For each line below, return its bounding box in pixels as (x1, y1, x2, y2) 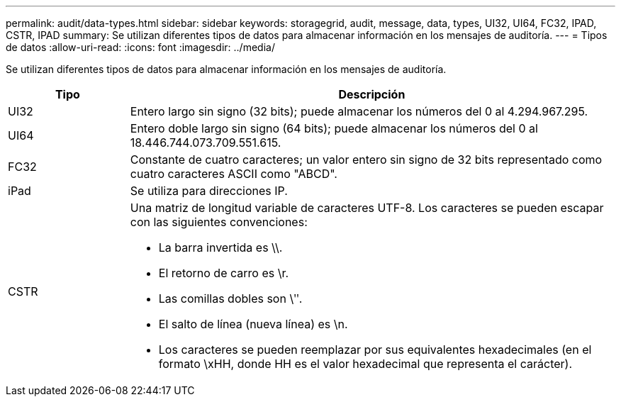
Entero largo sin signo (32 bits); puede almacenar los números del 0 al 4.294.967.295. (130, 104, 588, 118)
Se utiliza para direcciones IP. (130, 184, 288, 198)
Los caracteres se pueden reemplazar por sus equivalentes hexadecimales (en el (158, 342, 592, 357)
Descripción (338, 87, 405, 101)
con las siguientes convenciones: (130, 215, 308, 229)
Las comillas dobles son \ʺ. (158, 291, 303, 306)
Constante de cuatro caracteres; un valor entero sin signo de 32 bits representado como (130, 152, 603, 167)
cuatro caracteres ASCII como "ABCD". (130, 167, 337, 181)
